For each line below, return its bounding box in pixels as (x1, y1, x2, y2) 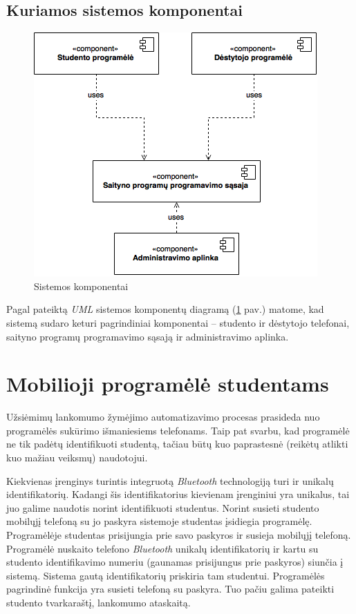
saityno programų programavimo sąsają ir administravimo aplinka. (6, 329, 289, 343)
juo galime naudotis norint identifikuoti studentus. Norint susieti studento (6, 500, 319, 515)
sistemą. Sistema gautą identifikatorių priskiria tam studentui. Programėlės (6, 568, 325, 582)
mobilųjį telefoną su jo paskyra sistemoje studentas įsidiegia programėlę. (6, 514, 312, 528)
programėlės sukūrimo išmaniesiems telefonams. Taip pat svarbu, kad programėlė (6, 423, 350, 437)
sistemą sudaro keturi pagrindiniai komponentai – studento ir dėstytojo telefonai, (6, 315, 350, 329)
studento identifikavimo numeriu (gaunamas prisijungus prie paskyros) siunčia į (6, 555, 344, 569)
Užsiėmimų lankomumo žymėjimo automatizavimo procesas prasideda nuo (6, 410, 320, 424)
